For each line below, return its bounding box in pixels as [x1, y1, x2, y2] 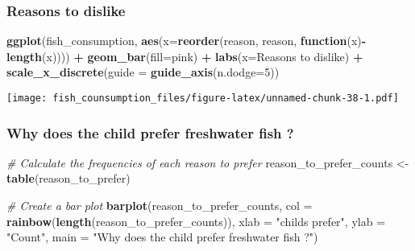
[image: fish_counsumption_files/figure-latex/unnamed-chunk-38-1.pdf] [6, 93, 399, 104]
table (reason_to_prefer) [6, 170, 131, 187]
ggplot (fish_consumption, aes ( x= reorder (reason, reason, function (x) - [6, 32, 367, 49]
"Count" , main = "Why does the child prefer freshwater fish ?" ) [6, 228, 318, 245]
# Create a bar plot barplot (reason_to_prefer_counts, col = [6, 197, 313, 214]
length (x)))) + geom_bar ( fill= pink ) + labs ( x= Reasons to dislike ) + [6, 47, 363, 64]
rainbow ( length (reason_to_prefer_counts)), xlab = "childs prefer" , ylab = [6, 212, 386, 229]
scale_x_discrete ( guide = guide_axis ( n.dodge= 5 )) [6, 64, 280, 80]
